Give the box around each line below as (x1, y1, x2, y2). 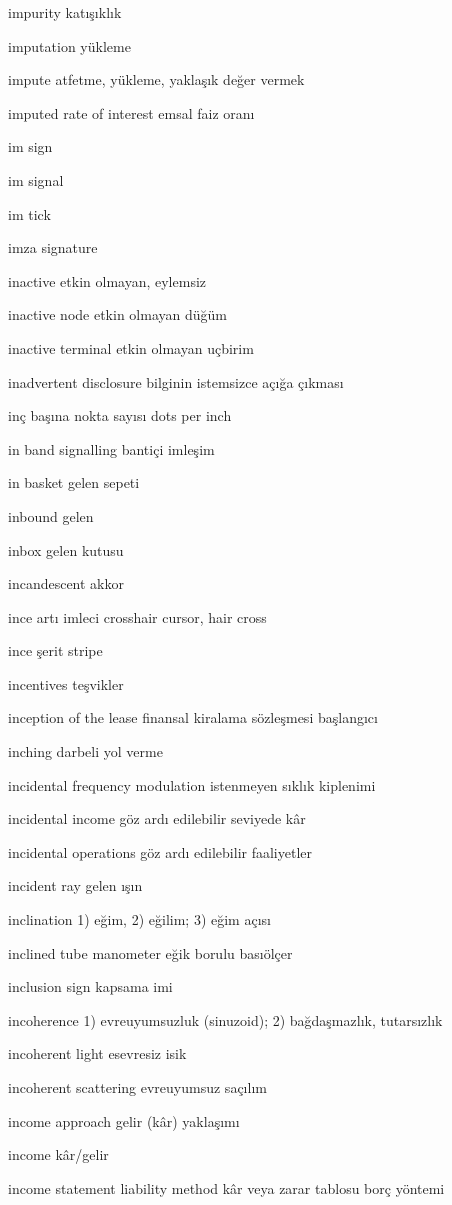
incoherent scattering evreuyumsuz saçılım (8, 1077, 267, 1097)
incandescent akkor (8, 573, 125, 594)
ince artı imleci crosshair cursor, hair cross (8, 606, 267, 627)
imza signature (8, 237, 98, 258)
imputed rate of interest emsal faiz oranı (8, 102, 255, 123)
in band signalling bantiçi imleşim (8, 438, 215, 459)
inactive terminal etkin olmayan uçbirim (8, 337, 254, 358)
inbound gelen (8, 505, 94, 526)
